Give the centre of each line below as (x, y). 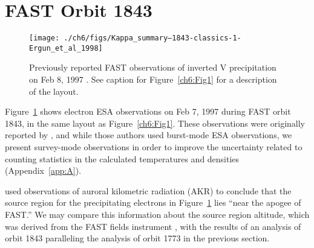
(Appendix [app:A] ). (43, 170)
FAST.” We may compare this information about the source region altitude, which (157, 214)
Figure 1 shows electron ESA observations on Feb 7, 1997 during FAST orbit (148, 111)
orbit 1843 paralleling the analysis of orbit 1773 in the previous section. (137, 238)
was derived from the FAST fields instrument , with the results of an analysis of (153, 226)
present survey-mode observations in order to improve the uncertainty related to (154, 147)
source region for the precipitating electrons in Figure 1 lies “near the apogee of (153, 202)
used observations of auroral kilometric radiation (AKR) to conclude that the (148, 190)
